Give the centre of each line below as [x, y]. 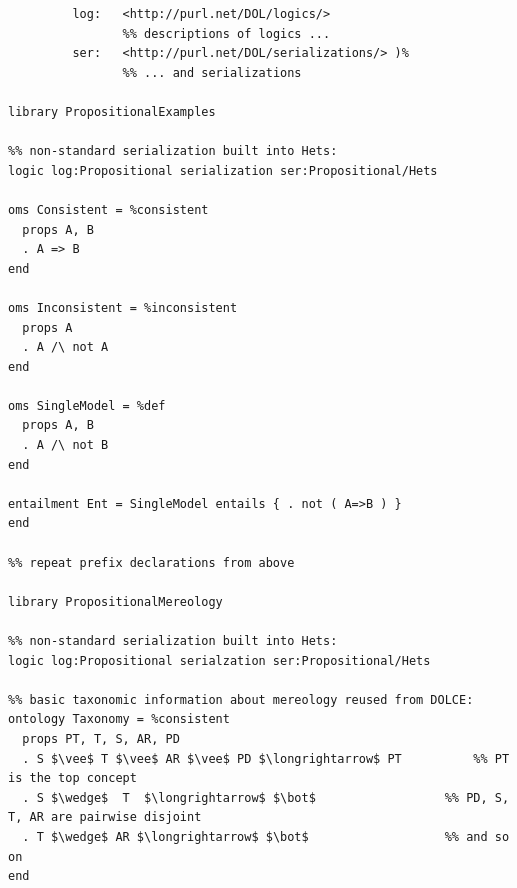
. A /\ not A [65, 347]
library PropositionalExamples [112, 111]
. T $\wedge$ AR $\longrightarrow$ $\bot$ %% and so [266, 836]
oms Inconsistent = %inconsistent [123, 307]
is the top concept [72, 778]
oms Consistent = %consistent [108, 209]
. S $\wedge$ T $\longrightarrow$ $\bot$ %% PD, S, [266, 797]
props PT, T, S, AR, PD [101, 738]
